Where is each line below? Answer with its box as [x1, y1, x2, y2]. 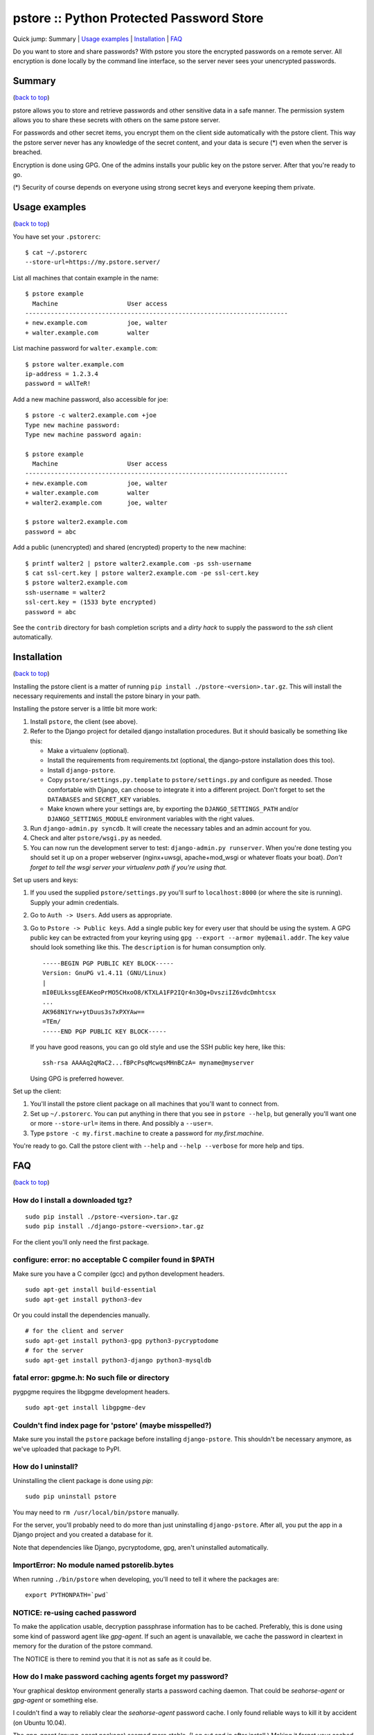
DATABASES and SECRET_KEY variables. [47, 795, 161, 803]
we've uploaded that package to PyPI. [12, 1444, 121, 1453]
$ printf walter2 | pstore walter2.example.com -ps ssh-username [25, 559, 252, 567]
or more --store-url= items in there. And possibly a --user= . [30, 1119, 214, 1128]
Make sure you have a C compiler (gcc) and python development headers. [12, 1269, 225, 1278]
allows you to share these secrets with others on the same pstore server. [12, 116, 221, 124]
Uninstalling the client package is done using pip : [12, 1476, 154, 1484]
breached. [12, 148, 42, 156]
